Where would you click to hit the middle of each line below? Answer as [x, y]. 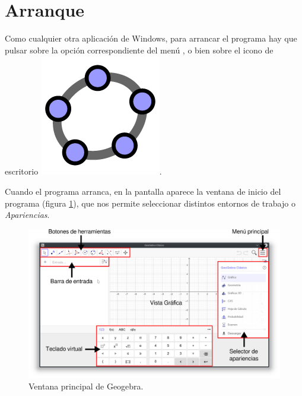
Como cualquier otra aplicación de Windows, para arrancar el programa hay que [151, 38]
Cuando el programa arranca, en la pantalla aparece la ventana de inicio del [143, 191]
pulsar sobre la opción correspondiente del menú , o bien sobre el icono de [139, 50]
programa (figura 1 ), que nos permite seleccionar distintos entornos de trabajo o [150, 203]
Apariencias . [27, 215]
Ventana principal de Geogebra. [86, 386]
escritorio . [83, 171]
